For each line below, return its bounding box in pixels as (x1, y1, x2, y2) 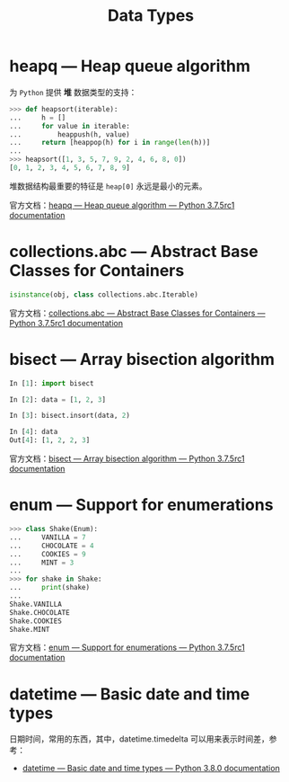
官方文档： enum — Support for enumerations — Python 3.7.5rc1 (9, 642, 245, 653)
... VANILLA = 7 (9, 532, 87, 542)
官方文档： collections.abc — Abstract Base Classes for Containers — (9, 307, 267, 318)
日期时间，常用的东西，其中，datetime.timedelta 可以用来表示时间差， (9, 733, 269, 744)
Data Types (107, 5, 195, 26)
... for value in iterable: (9, 121, 130, 130)
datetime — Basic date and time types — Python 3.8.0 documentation (22, 763, 280, 774)
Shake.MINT (9, 625, 50, 634)
